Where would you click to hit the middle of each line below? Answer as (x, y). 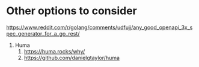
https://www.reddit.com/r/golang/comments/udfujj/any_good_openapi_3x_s (99, 27)
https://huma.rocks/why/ (54, 51)
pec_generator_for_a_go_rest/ (43, 33)
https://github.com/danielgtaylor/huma (72, 58)
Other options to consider (72, 11)
